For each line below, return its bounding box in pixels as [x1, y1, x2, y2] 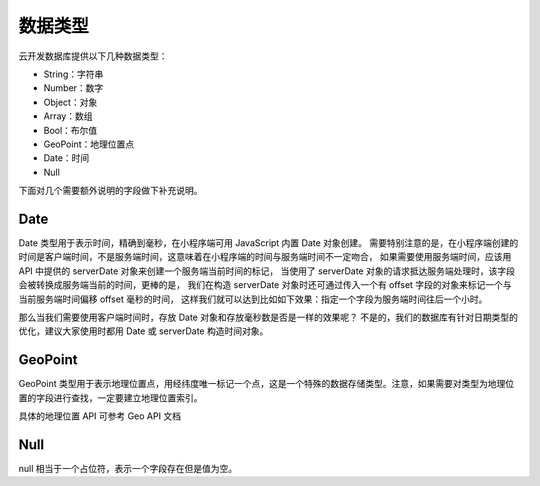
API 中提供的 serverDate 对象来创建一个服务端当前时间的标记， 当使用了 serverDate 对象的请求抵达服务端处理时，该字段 [18, 265, 515, 277]
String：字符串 [43, 68, 104, 80]
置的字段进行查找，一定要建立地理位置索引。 [18, 391, 203, 404]
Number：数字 [43, 82, 104, 94]
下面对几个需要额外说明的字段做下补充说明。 [18, 185, 203, 197]
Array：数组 [43, 110, 93, 122]
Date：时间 [43, 152, 90, 164]
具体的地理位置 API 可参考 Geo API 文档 [18, 410, 182, 422]
